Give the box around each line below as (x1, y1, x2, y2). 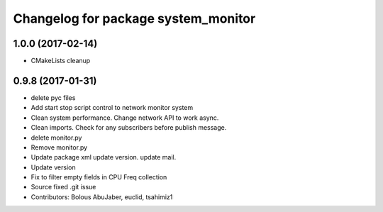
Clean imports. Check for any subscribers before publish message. (30, 123, 227, 132)
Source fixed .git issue (30, 183, 96, 191)
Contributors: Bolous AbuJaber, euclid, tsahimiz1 (30, 192, 173, 201)
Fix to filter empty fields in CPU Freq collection (30, 173, 167, 182)
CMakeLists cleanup (30, 57, 91, 65)
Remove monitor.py (30, 143, 88, 152)
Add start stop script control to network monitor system (30, 104, 194, 112)
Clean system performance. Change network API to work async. (30, 113, 219, 122)
